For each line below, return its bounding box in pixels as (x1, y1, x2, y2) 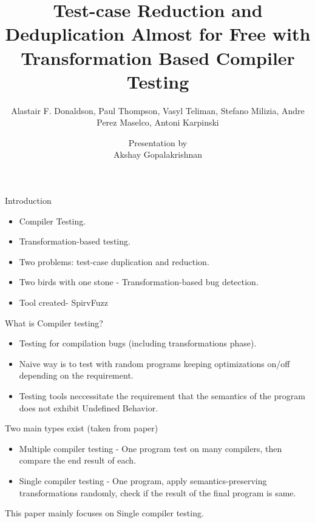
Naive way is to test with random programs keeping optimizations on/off (19, 357, 290, 369)
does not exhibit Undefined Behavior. (19, 401, 158, 414)
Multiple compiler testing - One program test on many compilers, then (19, 442, 282, 454)
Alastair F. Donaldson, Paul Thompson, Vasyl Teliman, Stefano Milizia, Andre (11, 104, 305, 116)
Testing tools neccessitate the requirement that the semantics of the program (19, 390, 305, 402)
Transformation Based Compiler (21, 45, 295, 70)
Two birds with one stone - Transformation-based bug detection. (19, 275, 259, 288)
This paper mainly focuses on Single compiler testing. (5, 507, 204, 519)
